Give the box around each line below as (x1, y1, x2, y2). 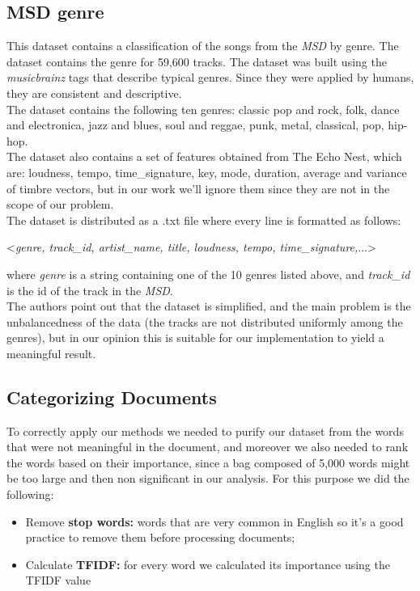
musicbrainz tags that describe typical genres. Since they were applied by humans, (6, 69, 414, 86)
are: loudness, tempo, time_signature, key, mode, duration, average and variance (6, 163, 407, 180)
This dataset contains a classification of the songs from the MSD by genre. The (6, 37, 399, 54)
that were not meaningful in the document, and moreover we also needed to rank (6, 438, 409, 455)
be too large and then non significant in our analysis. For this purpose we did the (6, 470, 409, 487)
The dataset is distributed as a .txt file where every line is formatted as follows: (6, 211, 401, 228)
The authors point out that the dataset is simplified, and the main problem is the (6, 298, 411, 314)
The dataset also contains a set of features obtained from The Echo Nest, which (6, 148, 402, 165)
